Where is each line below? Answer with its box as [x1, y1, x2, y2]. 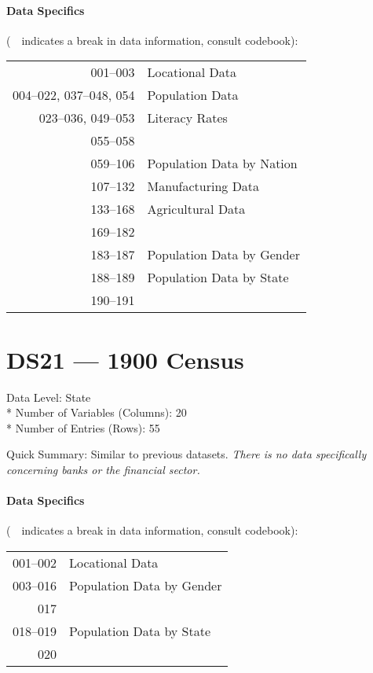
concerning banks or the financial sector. [6, 461, 200, 477]
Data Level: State [6, 388, 91, 405]
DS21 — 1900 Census [6, 343, 244, 375]
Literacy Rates [147, 108, 228, 127]
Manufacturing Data [147, 177, 260, 196]
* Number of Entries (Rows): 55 [6, 419, 160, 436]
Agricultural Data [147, 200, 246, 219]
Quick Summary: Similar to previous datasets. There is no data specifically [6, 446, 367, 462]
